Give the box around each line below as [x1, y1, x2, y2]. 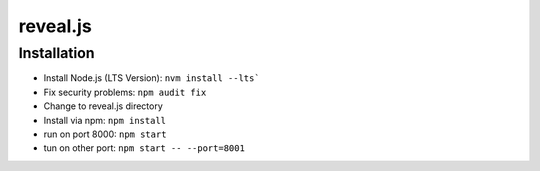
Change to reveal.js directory [43, 100, 164, 112]
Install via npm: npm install [43, 114, 167, 126]
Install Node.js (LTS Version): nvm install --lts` [43, 72, 260, 84]
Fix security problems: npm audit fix [43, 86, 207, 98]
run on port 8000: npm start [43, 128, 167, 140]
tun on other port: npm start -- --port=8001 [43, 142, 245, 154]
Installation [18, 44, 95, 62]
